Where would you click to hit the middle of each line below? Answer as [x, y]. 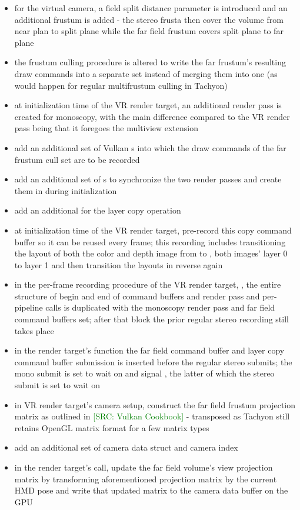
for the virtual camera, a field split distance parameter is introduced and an [151, 8]
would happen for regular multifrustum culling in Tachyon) [121, 85]
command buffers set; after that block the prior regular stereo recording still [151, 319]
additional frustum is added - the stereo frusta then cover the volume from [149, 19]
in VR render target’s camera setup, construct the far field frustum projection [155, 404]
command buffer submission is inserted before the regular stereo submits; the [153, 361]
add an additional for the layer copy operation [98, 210]
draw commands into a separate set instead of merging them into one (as [146, 73]
